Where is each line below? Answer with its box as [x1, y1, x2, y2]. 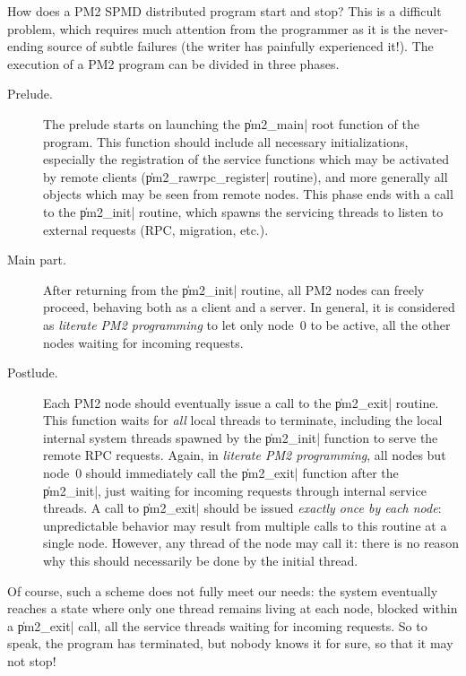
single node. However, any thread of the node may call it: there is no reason [43, 533, 459, 552]
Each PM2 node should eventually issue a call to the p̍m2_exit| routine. [43, 393, 439, 412]
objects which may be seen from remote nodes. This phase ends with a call [43, 185, 453, 204]
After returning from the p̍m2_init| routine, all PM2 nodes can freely [43, 280, 425, 299]
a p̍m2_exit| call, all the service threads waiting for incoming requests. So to [7, 616, 427, 635]
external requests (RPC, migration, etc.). [43, 220, 269, 238]
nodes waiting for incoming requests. [43, 333, 244, 351]
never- [414, 19, 449, 38]
